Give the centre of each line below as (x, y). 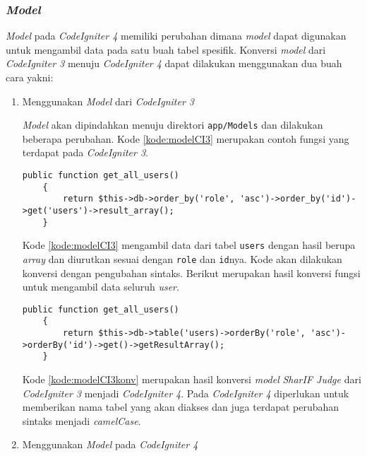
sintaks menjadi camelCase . (82, 420)
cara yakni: (30, 77)
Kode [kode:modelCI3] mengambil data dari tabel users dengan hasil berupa (189, 245)
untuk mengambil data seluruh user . (101, 287)
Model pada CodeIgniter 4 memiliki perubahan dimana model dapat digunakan (176, 36)
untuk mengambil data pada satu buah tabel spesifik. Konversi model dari (166, 49)
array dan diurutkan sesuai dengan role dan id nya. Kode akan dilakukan (182, 258)
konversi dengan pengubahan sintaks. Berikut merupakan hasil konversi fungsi (191, 273)
